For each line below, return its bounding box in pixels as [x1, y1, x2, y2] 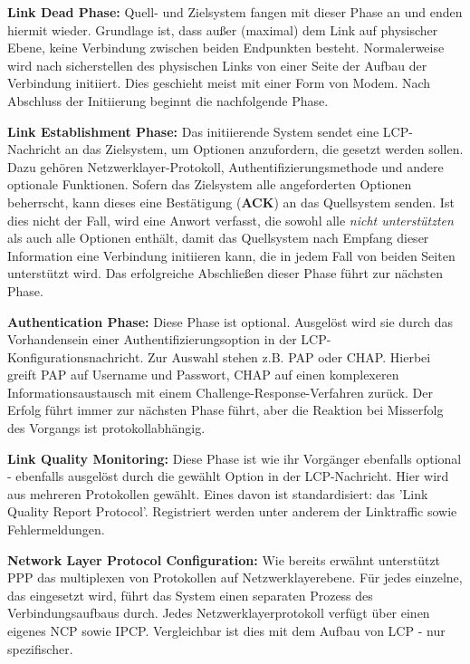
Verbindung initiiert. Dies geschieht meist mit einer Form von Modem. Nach [7, 73, 431, 92]
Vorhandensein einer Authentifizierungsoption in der [7, 330, 297, 349]
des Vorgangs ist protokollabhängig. [7, 419, 206, 438]
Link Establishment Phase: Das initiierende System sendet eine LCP [7, 121, 409, 140]
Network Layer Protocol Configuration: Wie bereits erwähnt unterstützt [7, 550, 441, 569]
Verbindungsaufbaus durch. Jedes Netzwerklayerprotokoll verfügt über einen [7, 603, 430, 622]
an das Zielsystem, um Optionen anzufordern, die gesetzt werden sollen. [64, 140, 464, 159]
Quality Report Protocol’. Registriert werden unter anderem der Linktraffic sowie [7, 502, 457, 521]
